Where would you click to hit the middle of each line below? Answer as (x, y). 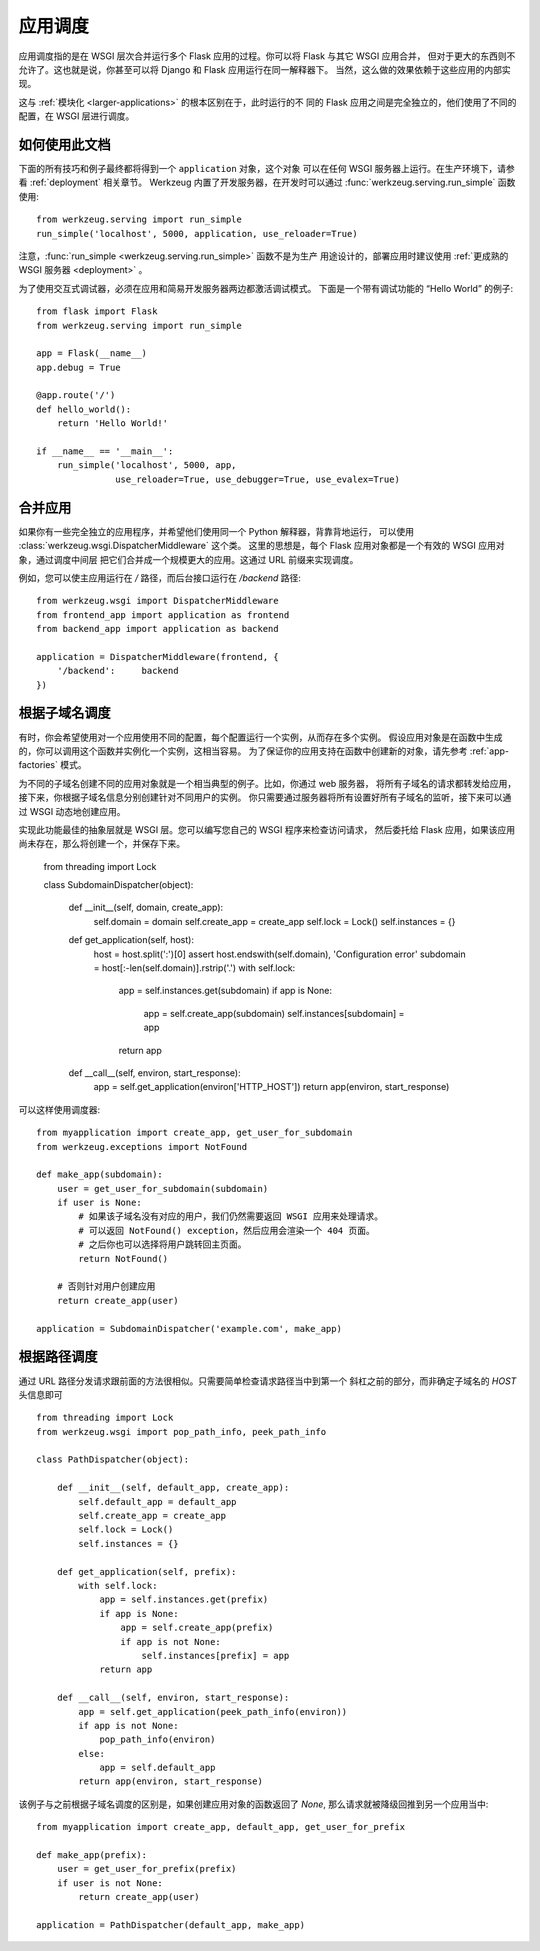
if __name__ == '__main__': (105, 451)
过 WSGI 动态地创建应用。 (72, 811)
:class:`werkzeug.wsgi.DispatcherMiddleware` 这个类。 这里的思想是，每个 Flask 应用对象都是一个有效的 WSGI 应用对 (261, 546)
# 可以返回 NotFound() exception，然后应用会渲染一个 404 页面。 (226, 1230)
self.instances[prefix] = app (215, 1655)
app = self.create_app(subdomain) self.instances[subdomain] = (274, 1013)
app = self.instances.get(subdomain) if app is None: (225, 991)
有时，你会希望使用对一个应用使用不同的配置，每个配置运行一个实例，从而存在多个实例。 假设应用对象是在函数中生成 (260, 737)
